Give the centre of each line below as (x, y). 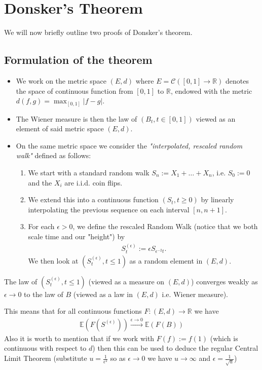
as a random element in (166, 260)
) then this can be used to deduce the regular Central (175, 348)
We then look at (53, 260)
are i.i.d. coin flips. (93, 182)
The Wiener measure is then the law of (77, 118)
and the (40, 182)
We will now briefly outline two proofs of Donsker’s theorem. (98, 32)
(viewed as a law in (103, 294)
